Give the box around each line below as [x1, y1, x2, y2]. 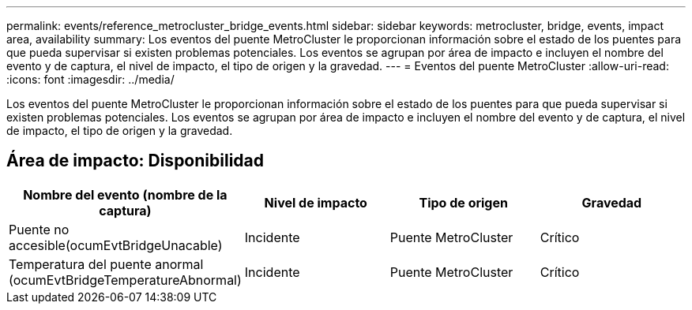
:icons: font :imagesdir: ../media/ [6, 73, 175, 86]
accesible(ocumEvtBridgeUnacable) [9, 237, 223, 253]
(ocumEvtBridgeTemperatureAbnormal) [9, 271, 242, 288]
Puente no [9, 221, 70, 237]
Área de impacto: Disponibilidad [6, 151, 264, 171]
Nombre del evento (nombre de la [23, 186, 228, 203]
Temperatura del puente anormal [9, 256, 204, 272]
